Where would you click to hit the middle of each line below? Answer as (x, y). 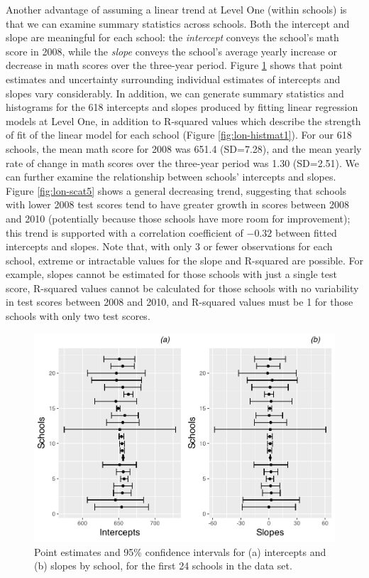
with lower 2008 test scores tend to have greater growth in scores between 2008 (177, 204)
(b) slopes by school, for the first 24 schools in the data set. (163, 566)
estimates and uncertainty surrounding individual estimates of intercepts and (173, 79)
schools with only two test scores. (78, 316)
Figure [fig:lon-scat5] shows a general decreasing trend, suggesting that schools (176, 190)
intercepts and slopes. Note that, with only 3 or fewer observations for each (169, 246)
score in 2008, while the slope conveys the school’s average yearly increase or (171, 51)
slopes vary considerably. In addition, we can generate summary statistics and (175, 93)
